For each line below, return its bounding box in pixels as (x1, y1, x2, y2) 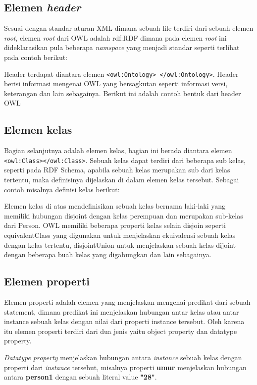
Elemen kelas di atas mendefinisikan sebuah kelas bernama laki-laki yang (4, 201, 226, 211)
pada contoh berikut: (4, 52, 68, 62)
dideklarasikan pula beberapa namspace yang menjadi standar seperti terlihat (4, 42, 240, 53)
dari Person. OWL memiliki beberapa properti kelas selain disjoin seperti (4, 220, 226, 230)
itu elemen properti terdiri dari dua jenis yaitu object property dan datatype (4, 326, 237, 336)
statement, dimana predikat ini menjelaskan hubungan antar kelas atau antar (4, 306, 239, 317)
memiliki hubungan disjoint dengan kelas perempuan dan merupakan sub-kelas (4, 210, 243, 220)
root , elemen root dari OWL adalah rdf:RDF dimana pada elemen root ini (4, 32, 227, 43)
